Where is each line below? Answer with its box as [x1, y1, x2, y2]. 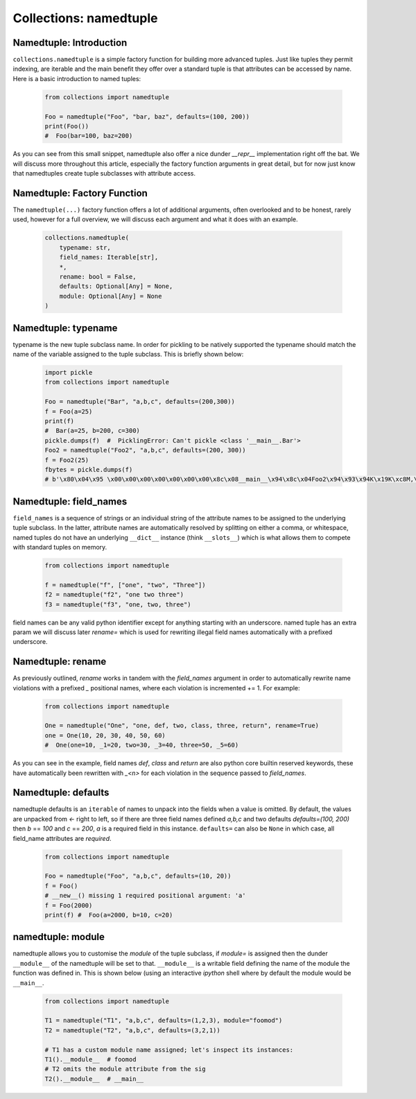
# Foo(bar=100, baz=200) [44, 132, 133, 140]
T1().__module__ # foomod [44, 1055, 137, 1063]
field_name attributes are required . [12, 834, 112, 842]
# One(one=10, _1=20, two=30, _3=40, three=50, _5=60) [44, 741, 239, 749]
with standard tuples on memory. [12, 543, 107, 552]
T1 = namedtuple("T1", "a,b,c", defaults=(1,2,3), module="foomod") [44, 1016, 283, 1025]
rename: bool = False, [59, 273, 137, 280]
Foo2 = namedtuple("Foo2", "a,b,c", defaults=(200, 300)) [44, 446, 246, 454]
